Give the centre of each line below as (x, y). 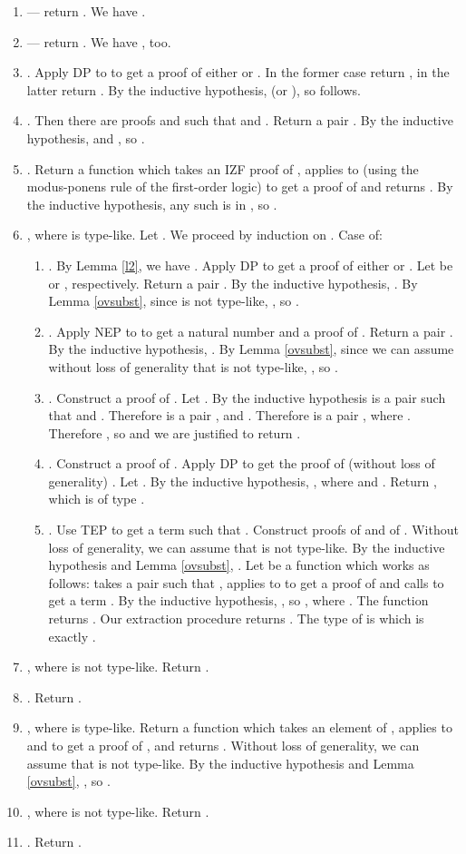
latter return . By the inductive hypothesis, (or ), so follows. (194, 89)
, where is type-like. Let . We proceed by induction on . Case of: (204, 235)
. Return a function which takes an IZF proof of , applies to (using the (223, 168)
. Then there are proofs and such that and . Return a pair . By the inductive (240, 120)
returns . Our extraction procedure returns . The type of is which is (236, 618)
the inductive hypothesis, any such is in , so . (152, 204)
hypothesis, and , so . (86, 137)
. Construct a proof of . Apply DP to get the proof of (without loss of (242, 463)
